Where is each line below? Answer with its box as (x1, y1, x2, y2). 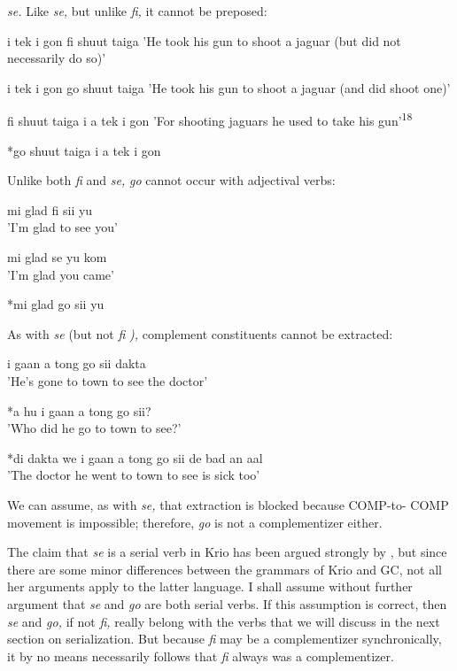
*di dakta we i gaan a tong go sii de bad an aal (7, 448, 263, 467)
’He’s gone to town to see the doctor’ (7, 371, 208, 389)
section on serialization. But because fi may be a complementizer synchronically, (7, 629, 442, 648)
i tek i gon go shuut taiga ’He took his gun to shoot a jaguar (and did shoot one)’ (7, 78, 451, 96)
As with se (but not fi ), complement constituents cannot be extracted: (7, 324, 393, 343)
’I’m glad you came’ (7, 265, 114, 283)
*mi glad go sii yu (7, 295, 105, 313)
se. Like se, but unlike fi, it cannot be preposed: (7, 2, 267, 19)
